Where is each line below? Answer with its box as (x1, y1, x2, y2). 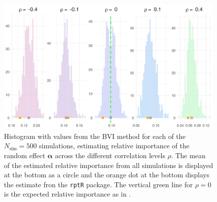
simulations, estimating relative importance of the (39, 140, 189, 151)
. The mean (171, 150, 206, 161)
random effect (4, 150, 45, 161)
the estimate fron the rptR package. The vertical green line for (4, 179, 193, 189)
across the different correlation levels (55, 150, 165, 161)
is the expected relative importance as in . (4, 189, 131, 199)
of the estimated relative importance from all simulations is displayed (4, 160, 213, 170)
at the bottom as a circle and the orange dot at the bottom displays (4, 169, 210, 180)
